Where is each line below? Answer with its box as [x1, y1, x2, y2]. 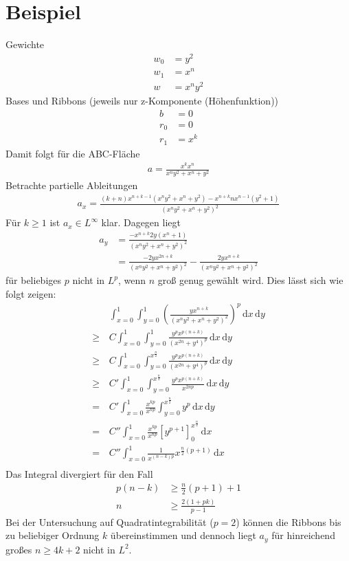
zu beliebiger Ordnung [5, 528, 100, 542]
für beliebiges [5, 273, 62, 287]
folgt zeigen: [5, 287, 56, 301]
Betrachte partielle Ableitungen [5, 178, 138, 192]
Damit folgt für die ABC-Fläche [5, 146, 140, 160]
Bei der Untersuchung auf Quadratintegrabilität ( [5, 514, 214, 529]
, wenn [118, 273, 146, 287]
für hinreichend [271, 528, 335, 542]
